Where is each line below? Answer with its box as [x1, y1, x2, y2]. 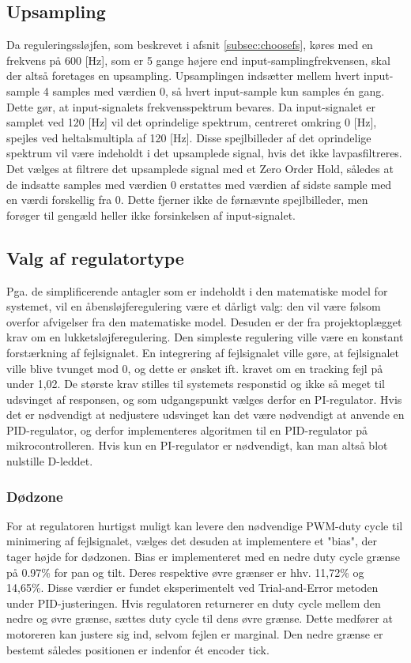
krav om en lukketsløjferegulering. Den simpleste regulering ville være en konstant [6, 329, 404, 345]
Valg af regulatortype [6, 245, 184, 269]
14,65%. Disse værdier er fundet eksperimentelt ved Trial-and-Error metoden [6, 579, 379, 596]
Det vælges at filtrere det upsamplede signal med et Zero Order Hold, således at [6, 160, 394, 176]
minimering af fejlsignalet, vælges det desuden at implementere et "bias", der [6, 533, 377, 549]
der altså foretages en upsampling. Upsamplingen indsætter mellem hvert [6, 67, 360, 84]
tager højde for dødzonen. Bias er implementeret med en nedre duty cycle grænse [6, 548, 400, 565]
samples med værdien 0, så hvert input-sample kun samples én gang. [52, 82, 385, 99]
